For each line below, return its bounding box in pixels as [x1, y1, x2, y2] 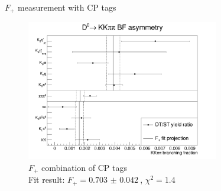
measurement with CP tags [18, 1, 116, 13]
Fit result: [28, 173, 65, 186]
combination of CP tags [41, 161, 128, 173]
